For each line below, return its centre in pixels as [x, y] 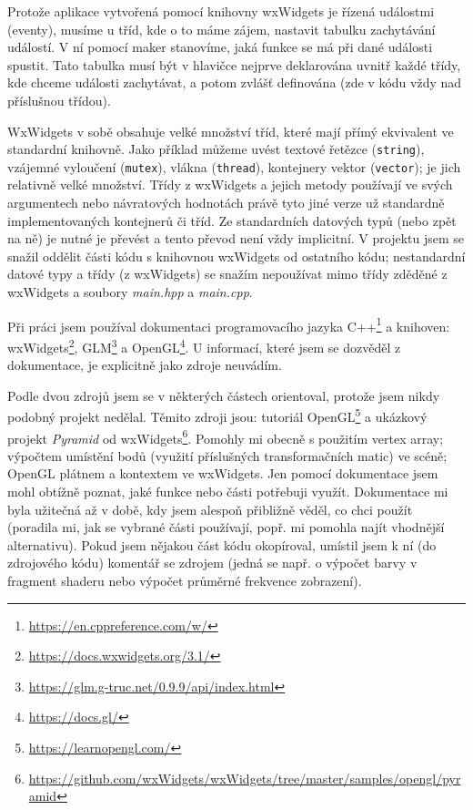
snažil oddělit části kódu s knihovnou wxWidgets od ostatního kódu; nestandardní [236, 256]
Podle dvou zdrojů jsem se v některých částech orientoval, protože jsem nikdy [224, 395]
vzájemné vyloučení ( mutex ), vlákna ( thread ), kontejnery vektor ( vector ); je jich [234, 166]
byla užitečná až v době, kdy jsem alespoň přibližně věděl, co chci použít [210, 509]
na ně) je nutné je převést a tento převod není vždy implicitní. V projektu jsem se [236, 238]
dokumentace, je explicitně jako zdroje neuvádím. [145, 365]
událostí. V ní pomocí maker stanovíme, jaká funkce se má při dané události [220, 47]
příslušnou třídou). [59, 100]
